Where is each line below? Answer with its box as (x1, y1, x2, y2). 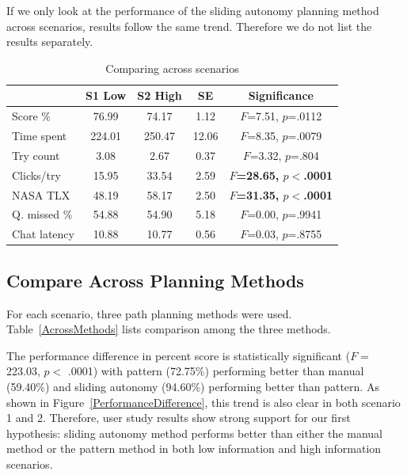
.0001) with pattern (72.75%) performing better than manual (67, 363, 364, 379)
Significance (248, 87, 314, 104)
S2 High (137, 87, 182, 104)
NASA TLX (12, 186, 70, 203)
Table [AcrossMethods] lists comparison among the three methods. (6, 321, 331, 337)
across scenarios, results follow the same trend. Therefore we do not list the (6, 17, 372, 34)
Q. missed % (12, 206, 73, 222)
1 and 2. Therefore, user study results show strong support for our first (6, 409, 351, 426)
